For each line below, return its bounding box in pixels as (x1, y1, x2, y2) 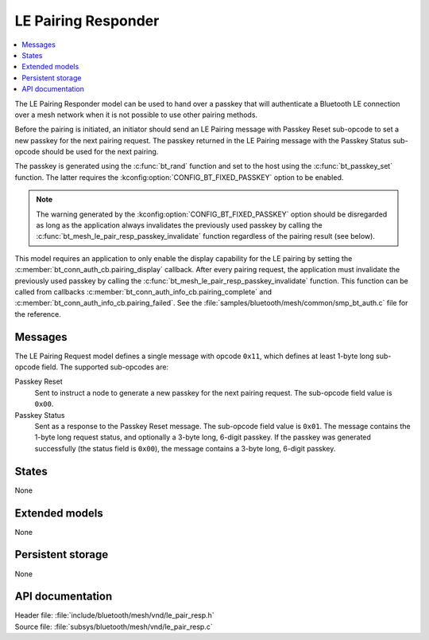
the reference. (14, 309, 61, 318)
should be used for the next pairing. (41, 147, 159, 157)
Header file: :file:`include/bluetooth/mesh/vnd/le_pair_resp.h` (14, 611, 214, 620)
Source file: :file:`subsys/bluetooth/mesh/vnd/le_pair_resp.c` (14, 622, 214, 631)
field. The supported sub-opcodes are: (41, 362, 169, 372)
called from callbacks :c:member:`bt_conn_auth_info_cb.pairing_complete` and (14, 287, 272, 296)
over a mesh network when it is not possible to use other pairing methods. (14, 110, 258, 119)
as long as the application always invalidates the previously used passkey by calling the (36, 220, 323, 230)
